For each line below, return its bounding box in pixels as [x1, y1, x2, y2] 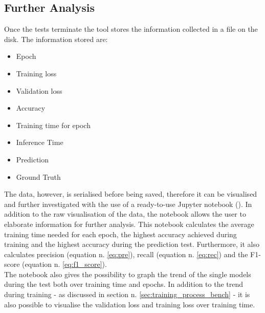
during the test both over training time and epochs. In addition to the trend [4, 279, 244, 289]
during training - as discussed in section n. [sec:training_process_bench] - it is [4, 289, 250, 300]
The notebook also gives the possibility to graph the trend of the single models [4, 268, 251, 279]
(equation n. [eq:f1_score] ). [22, 259, 107, 269]
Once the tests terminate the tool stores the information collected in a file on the [4, 24, 258, 34]
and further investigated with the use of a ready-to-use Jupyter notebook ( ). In [4, 198, 252, 209]
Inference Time [16, 137, 63, 148]
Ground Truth [16, 171, 61, 182]
